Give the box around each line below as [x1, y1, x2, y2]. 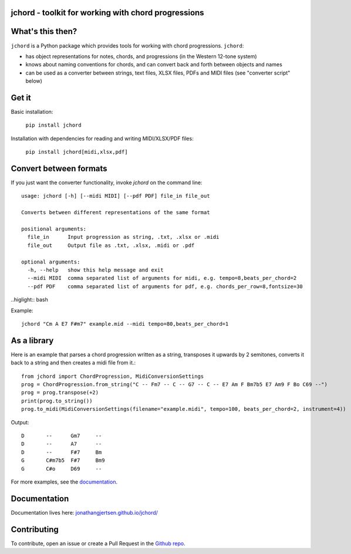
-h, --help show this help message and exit [27, 266, 164, 273]
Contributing [11, 524, 59, 534]
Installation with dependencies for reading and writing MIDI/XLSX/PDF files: [11, 135, 194, 142]
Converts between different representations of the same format [21, 209, 211, 216]
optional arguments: [21, 258, 80, 265]
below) [25, 77, 42, 85]
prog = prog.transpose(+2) [21, 389, 99, 396]
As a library [11, 335, 54, 346]
